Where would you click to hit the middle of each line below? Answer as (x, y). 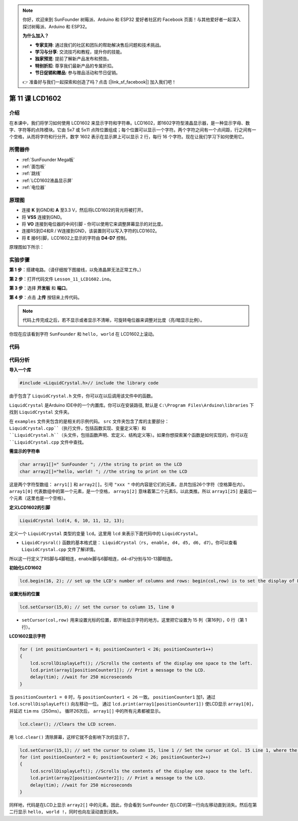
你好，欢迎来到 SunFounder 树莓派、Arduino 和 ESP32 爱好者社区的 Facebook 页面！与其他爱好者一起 (127, 19)
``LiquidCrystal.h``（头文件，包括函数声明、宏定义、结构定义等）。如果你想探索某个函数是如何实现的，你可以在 (129, 435)
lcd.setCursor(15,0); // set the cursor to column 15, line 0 (97, 607)
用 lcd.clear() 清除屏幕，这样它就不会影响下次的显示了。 (71, 737)
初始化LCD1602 (25, 568)
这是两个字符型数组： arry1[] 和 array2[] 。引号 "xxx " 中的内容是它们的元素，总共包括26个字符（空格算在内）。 (128, 484)
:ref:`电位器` (34, 187)
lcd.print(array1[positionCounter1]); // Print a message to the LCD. (118, 670)
